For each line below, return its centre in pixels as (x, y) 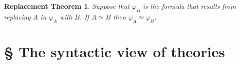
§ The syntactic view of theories (114, 51)
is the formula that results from (189, 6)
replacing (17, 16)
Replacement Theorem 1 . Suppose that (67, 6)
